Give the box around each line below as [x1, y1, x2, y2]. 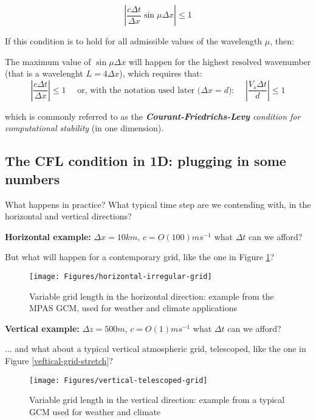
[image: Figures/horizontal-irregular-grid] [29, 272, 212, 281]
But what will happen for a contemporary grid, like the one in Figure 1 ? [5, 250, 275, 263]
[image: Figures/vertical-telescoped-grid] [29, 376, 208, 385]
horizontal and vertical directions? [5, 210, 132, 222]
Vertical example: [5, 322, 80, 334]
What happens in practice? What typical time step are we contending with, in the [5, 198, 311, 210]
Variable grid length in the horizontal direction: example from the [29, 289, 274, 302]
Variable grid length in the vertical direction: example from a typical [29, 393, 285, 406]
